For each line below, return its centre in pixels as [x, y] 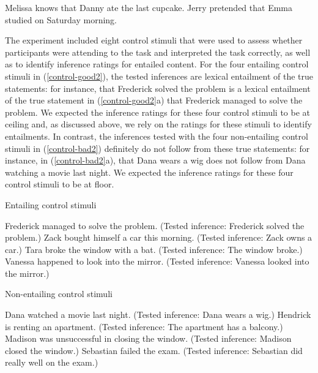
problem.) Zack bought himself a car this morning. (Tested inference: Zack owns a [159, 237]
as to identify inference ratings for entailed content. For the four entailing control [157, 64]
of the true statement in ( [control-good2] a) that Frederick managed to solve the [154, 100]
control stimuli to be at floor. [60, 184]
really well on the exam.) [52, 362]
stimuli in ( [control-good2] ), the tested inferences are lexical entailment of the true [159, 76]
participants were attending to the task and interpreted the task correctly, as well [158, 52]
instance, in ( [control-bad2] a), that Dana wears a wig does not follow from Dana [155, 160]
